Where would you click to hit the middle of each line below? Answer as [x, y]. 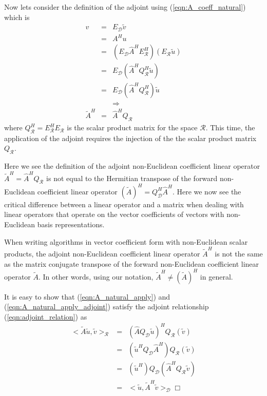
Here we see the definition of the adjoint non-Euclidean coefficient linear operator [132, 166]
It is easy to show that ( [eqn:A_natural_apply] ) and [87, 296]
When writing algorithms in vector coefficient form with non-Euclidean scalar [126, 241]
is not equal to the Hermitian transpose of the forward [132, 178]
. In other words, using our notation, [96, 276]
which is [17, 17]
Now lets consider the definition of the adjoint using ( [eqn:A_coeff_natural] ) [125, 7]
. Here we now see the [207, 191]
